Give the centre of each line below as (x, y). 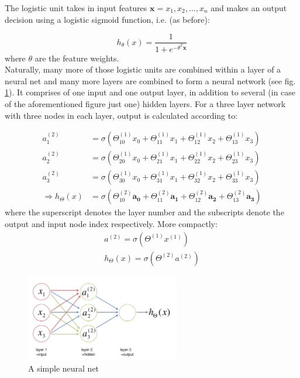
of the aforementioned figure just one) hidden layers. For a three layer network (145, 104)
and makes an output (249, 8)
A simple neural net (64, 368)
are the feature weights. (77, 58)
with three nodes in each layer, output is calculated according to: (121, 115)
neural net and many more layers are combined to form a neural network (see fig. (150, 80)
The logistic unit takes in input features (76, 8)
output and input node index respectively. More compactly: (111, 223)
